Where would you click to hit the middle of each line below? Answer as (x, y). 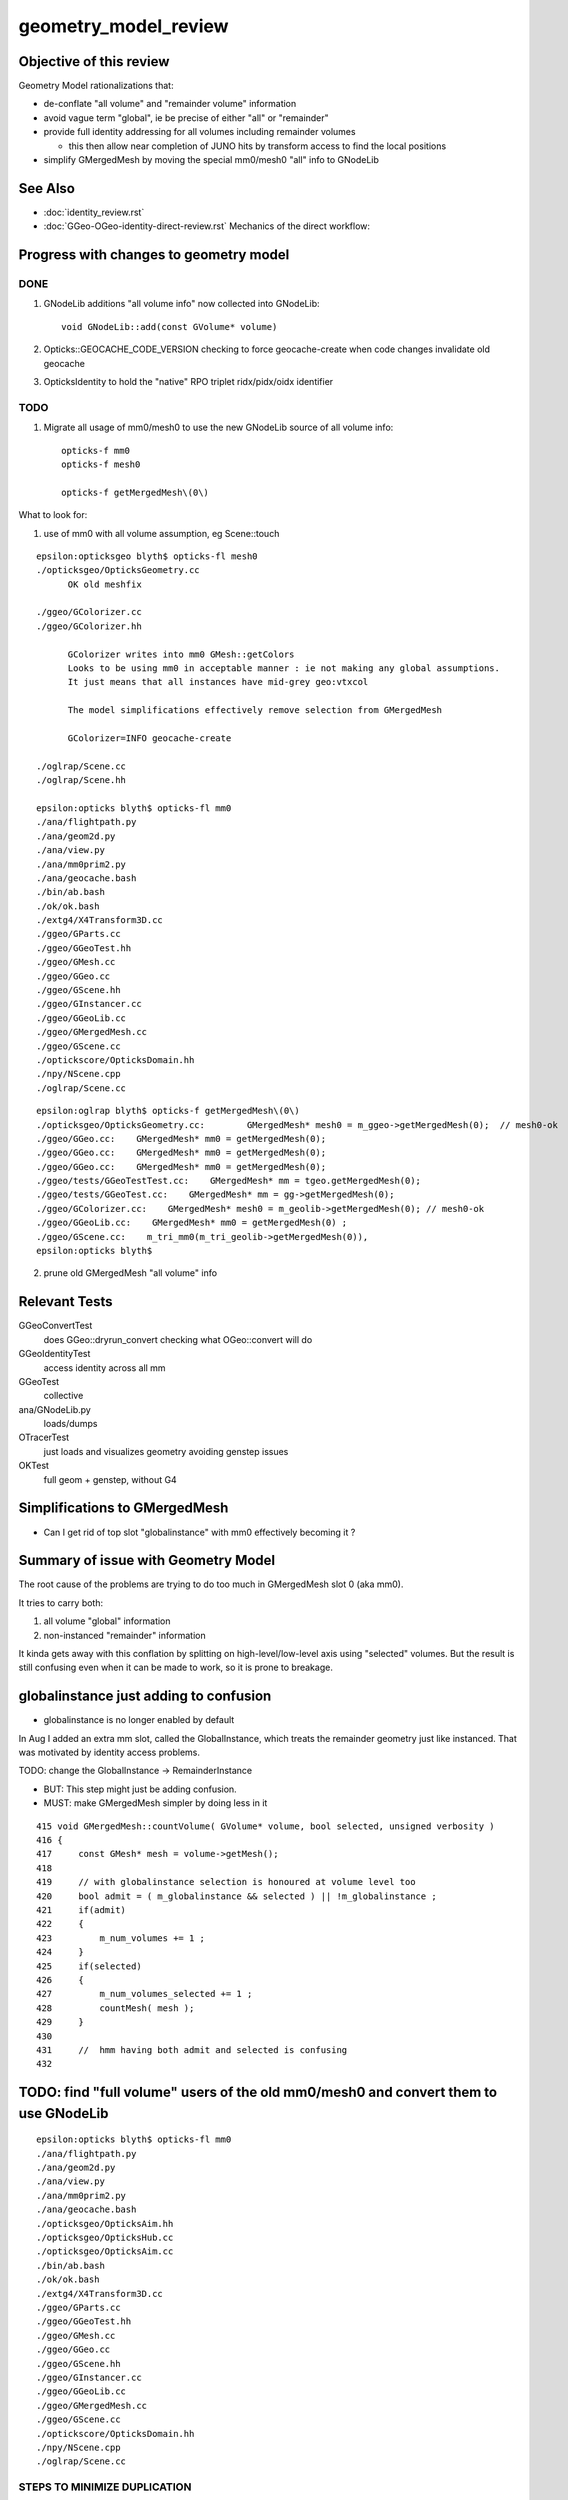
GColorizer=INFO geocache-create (149, 738)
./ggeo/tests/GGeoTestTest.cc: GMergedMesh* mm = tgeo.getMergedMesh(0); (229, 1181)
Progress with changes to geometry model (154, 255)
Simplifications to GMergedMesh (123, 1508)
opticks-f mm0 (95, 450)
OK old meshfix (104, 584)
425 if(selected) (89, 1966)
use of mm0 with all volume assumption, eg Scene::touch (161, 533)
